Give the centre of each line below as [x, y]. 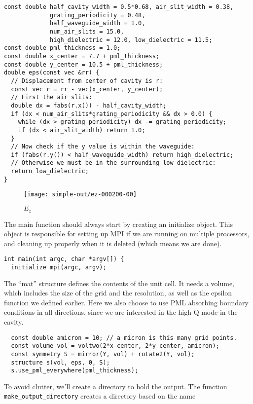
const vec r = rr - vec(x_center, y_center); [87, 89]
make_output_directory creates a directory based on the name [100, 396]
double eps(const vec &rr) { [52, 73]
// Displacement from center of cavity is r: [87, 81]
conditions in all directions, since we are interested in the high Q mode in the [121, 312]
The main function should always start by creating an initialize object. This [118, 224]
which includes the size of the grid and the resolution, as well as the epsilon [118, 293]
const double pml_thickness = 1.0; [62, 48]
